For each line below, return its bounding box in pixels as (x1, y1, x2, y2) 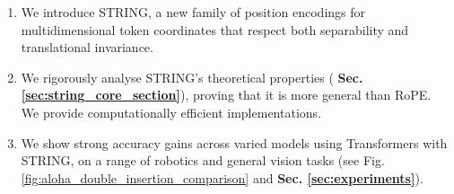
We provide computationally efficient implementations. (21, 102, 321, 121)
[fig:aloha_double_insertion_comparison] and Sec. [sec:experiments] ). (21, 168, 423, 187)
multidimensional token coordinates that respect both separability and (21, 20, 409, 39)
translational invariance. (21, 38, 153, 57)
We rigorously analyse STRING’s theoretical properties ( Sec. (21, 67, 363, 86)
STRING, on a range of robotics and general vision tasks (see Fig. (21, 151, 385, 170)
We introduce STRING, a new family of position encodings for (21, 3, 366, 21)
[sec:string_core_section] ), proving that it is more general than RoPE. (21, 85, 432, 104)
